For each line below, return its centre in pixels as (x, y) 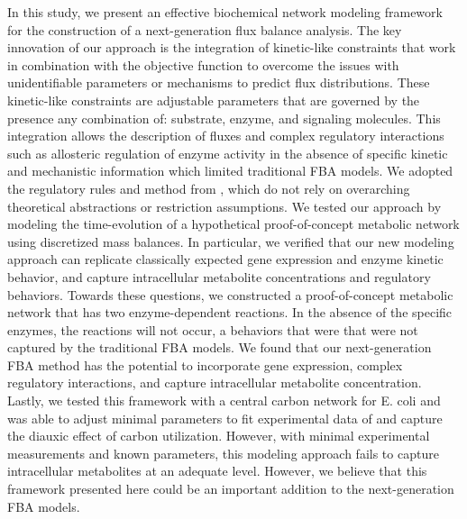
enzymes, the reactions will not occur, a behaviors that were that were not (213, 329)
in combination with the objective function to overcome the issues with (203, 64)
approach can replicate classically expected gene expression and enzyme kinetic (225, 259)
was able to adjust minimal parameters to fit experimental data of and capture (225, 418)
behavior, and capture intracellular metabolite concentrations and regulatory (219, 276)
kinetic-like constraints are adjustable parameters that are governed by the (214, 100)
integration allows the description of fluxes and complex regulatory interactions (226, 136)
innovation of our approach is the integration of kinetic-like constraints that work (232, 47)
